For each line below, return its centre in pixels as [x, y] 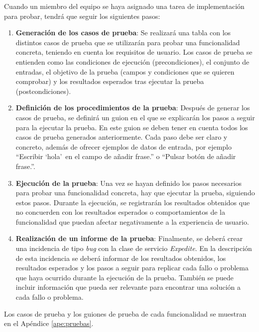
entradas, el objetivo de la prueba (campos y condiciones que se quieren [125, 71]
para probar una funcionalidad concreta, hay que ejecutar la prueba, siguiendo [135, 193]
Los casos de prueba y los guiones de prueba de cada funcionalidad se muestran [125, 313]
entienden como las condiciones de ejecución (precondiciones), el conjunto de [132, 61]
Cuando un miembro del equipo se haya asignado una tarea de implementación [124, 6]
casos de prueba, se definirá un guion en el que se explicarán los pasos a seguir [135, 117]
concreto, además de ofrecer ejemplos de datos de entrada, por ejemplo [124, 146]
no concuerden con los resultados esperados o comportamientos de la [120, 212]
